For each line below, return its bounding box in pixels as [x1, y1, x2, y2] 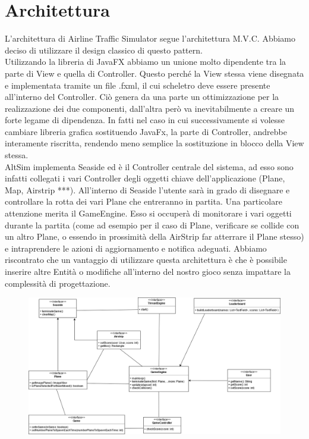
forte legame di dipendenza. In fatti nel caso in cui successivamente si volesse [5, 114, 285, 126]
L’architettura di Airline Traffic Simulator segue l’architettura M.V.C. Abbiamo [5, 32, 296, 45]
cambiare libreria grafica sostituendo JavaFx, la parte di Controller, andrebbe [5, 125, 287, 137]
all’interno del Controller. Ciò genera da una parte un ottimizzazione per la [5, 90, 279, 103]
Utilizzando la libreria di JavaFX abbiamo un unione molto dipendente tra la [5, 55, 286, 68]
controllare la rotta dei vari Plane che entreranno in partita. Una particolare [5, 195, 282, 208]
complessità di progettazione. [5, 277, 111, 289]
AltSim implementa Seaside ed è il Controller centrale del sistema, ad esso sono [5, 160, 294, 173]
